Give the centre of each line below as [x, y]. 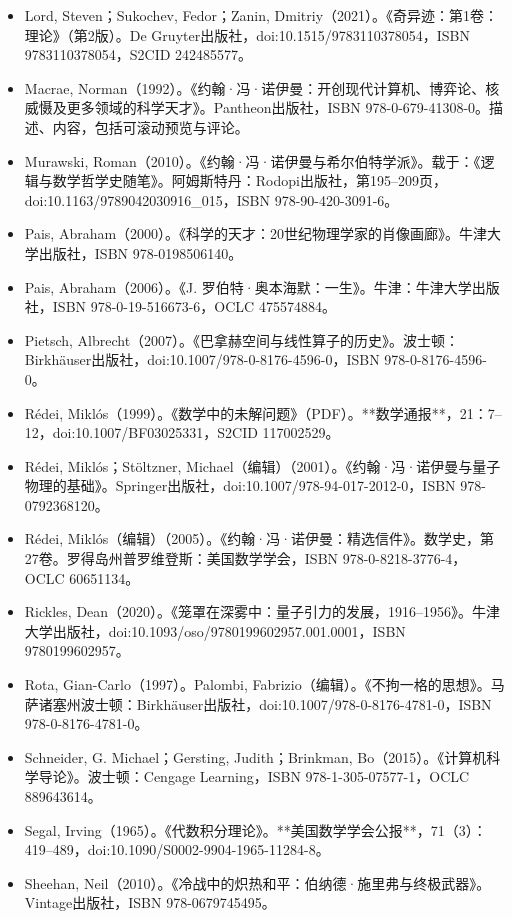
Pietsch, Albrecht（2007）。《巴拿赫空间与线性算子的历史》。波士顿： [242, 339]
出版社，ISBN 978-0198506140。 [140, 252]
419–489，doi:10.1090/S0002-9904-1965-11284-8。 [177, 849]
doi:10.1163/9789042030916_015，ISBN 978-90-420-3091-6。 [211, 199]
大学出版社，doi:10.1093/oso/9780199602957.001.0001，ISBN [215, 630]
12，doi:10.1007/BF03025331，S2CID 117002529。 [182, 432]
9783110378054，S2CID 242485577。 [138, 54]
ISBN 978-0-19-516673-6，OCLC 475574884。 [194, 306]
